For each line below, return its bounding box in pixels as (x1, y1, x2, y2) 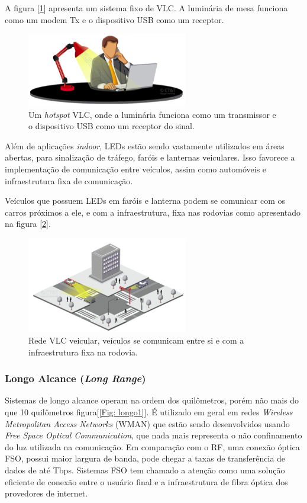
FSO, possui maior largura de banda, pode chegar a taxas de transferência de (5, 452, 286, 464)
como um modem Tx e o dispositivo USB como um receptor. (5, 13, 224, 25)
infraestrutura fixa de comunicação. (5, 174, 133, 187)
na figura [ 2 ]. (5, 217, 51, 230)
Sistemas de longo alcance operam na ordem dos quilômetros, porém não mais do (5, 394, 299, 406)
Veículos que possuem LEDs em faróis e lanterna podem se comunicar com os (5, 194, 286, 207)
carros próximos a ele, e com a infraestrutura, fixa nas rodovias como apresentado (5, 206, 301, 218)
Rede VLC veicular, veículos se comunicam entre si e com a (28, 334, 244, 346)
